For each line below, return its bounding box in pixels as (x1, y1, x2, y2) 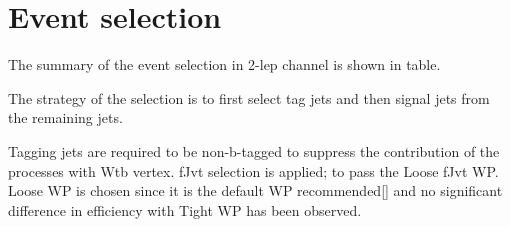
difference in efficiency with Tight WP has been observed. (8, 199, 362, 220)
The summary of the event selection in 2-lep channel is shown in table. (8, 54, 441, 75)
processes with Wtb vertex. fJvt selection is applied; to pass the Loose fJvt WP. (8, 160, 499, 181)
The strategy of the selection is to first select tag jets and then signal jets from (8, 87, 490, 108)
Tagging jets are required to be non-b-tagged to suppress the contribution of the (8, 140, 500, 161)
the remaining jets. (8, 107, 123, 128)
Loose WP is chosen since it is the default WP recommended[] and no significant (8, 180, 503, 201)
